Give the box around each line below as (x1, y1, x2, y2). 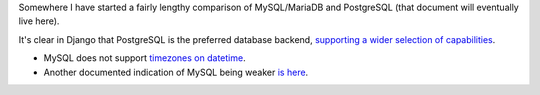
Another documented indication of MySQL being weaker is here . (43, 66, 309, 78)
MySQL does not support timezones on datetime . (43, 52, 246, 64)
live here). (18, 15, 60, 27)
